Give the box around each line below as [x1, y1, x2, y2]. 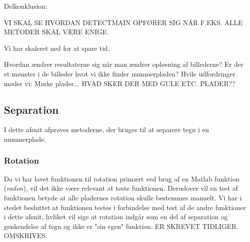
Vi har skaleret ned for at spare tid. [4, 43, 110, 53]
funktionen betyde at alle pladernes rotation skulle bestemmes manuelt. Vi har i [4, 192, 242, 202]
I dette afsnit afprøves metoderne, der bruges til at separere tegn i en [4, 124, 209, 135]
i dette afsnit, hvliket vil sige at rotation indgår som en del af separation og [4, 212, 228, 222]
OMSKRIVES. [4, 230, 47, 241]
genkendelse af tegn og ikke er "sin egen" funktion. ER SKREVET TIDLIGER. [4, 221, 238, 231]
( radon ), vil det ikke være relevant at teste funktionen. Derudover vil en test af [4, 183, 238, 193]
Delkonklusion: [4, 1, 47, 11]
